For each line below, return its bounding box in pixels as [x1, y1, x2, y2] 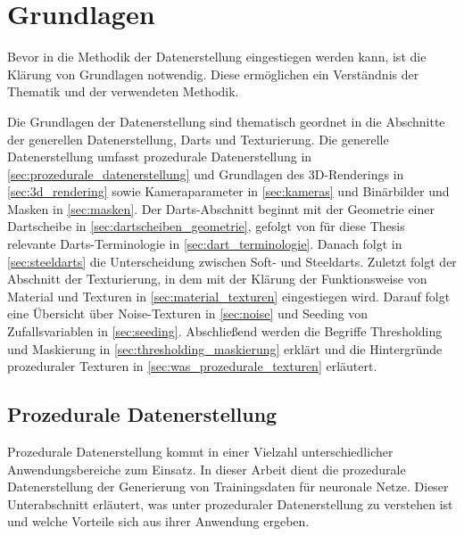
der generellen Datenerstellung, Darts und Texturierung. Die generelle [7, 129, 389, 148]
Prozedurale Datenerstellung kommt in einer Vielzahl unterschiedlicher [7, 442, 394, 461]
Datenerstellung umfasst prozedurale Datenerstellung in [7, 147, 312, 166]
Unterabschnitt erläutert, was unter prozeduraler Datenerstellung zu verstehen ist [7, 494, 453, 513]
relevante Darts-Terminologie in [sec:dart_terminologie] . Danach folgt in [7, 235, 402, 253]
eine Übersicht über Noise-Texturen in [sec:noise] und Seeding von [7, 304, 369, 323]
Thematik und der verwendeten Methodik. [7, 82, 239, 101]
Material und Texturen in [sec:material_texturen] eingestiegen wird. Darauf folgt [7, 286, 451, 305]
